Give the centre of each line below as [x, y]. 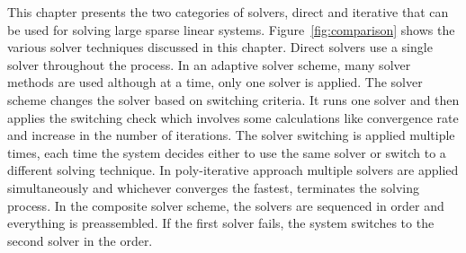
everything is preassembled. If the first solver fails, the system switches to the [221, 223]
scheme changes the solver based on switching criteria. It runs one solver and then [233, 99]
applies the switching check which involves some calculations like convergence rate [233, 117]
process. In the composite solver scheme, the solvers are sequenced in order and [226, 205]
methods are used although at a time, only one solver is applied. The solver [215, 82]
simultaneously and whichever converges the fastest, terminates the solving [213, 187]
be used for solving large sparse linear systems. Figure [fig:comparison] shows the [231, 29]
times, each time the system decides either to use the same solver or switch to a [227, 152]
